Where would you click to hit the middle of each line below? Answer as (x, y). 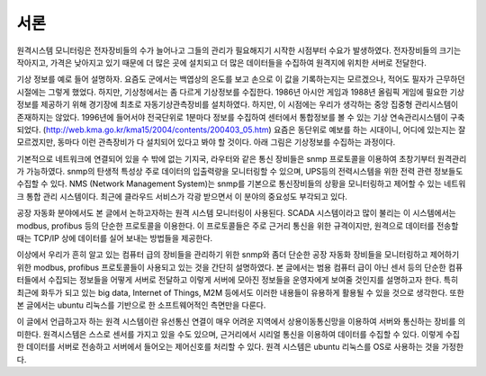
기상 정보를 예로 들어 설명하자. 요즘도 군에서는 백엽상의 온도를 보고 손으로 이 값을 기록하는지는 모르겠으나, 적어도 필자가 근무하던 (241, 79)
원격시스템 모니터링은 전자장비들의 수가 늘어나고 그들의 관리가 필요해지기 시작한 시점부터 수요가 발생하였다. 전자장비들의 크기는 (239, 50)
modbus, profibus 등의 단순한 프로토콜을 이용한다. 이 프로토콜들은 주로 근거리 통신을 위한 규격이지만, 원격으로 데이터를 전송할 (238, 226)
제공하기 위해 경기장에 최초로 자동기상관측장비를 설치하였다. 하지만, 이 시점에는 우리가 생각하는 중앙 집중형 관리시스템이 (250, 104)
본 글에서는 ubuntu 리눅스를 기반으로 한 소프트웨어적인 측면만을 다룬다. (141, 305)
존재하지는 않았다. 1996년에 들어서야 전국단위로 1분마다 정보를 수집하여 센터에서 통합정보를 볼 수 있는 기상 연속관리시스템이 (233, 117)
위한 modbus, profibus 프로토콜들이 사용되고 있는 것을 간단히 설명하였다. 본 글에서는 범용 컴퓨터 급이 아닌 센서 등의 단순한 (231, 267)
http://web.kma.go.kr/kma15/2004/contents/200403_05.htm (157, 130)
